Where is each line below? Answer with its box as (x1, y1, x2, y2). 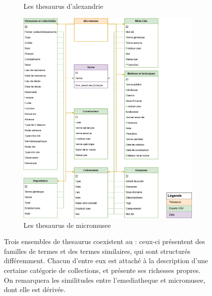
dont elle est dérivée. (4, 284, 66, 295)
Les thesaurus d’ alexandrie (24, 1, 103, 11)
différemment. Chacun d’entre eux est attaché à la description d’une (4, 255, 208, 266)
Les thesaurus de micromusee (24, 220, 111, 230)
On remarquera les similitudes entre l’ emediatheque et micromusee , (4, 274, 206, 285)
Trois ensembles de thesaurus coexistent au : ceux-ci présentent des (4, 236, 205, 247)
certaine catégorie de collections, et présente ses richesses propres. (4, 265, 201, 275)
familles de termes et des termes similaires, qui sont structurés (4, 246, 190, 256)
